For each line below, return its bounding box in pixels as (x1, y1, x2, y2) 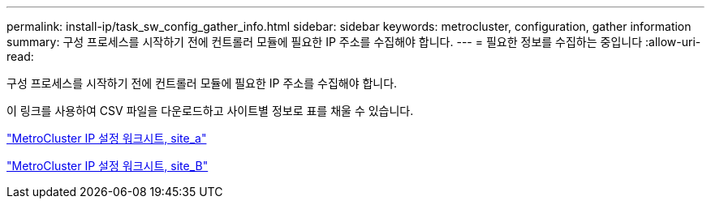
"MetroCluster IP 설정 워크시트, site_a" (6, 131, 207, 145)
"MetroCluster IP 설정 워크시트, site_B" (6, 159, 209, 173)
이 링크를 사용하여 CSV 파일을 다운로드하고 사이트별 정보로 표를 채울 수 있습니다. (6, 104, 414, 117)
